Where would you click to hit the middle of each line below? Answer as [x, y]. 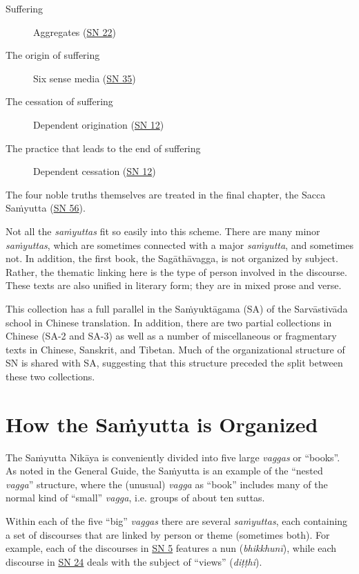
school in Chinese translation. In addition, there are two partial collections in [169, 322]
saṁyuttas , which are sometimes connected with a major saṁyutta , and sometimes [180, 244]
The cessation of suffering [59, 101]
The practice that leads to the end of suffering [103, 148]
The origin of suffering [53, 55]
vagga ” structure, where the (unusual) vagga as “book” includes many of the [167, 484]
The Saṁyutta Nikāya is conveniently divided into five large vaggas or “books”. [173, 457]
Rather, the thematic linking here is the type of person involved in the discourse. [176, 271]
